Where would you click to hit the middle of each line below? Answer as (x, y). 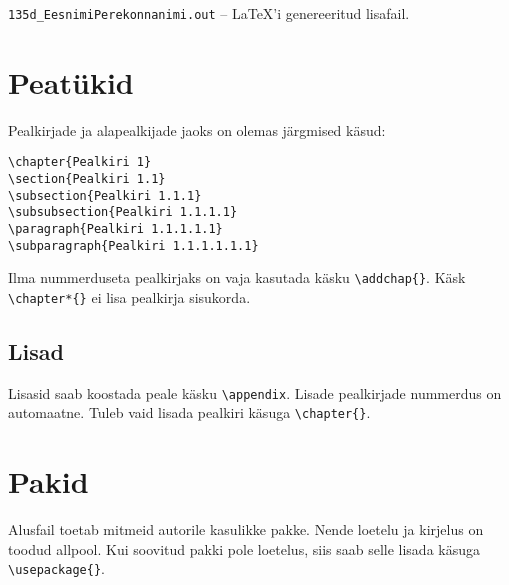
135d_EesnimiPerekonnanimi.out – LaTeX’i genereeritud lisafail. (209, 13)
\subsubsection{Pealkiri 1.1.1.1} (123, 212)
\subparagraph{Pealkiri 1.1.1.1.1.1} (133, 245)
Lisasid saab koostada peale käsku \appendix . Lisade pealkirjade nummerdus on (255, 392)
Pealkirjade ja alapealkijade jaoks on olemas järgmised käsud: (197, 129)
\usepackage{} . (56, 568)
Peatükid (71, 81)
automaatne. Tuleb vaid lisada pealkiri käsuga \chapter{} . (189, 412)
